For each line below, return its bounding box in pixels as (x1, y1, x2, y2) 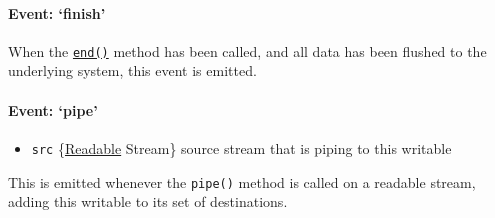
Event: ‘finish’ (8, 2, 106, 23)
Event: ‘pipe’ (8, 99, 98, 120)
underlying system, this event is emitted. (8, 60, 257, 81)
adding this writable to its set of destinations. (8, 191, 288, 212)
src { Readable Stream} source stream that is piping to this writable (31, 137, 452, 158)
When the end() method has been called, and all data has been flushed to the (8, 40, 487, 61)
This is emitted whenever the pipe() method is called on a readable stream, (8, 171, 476, 192)
